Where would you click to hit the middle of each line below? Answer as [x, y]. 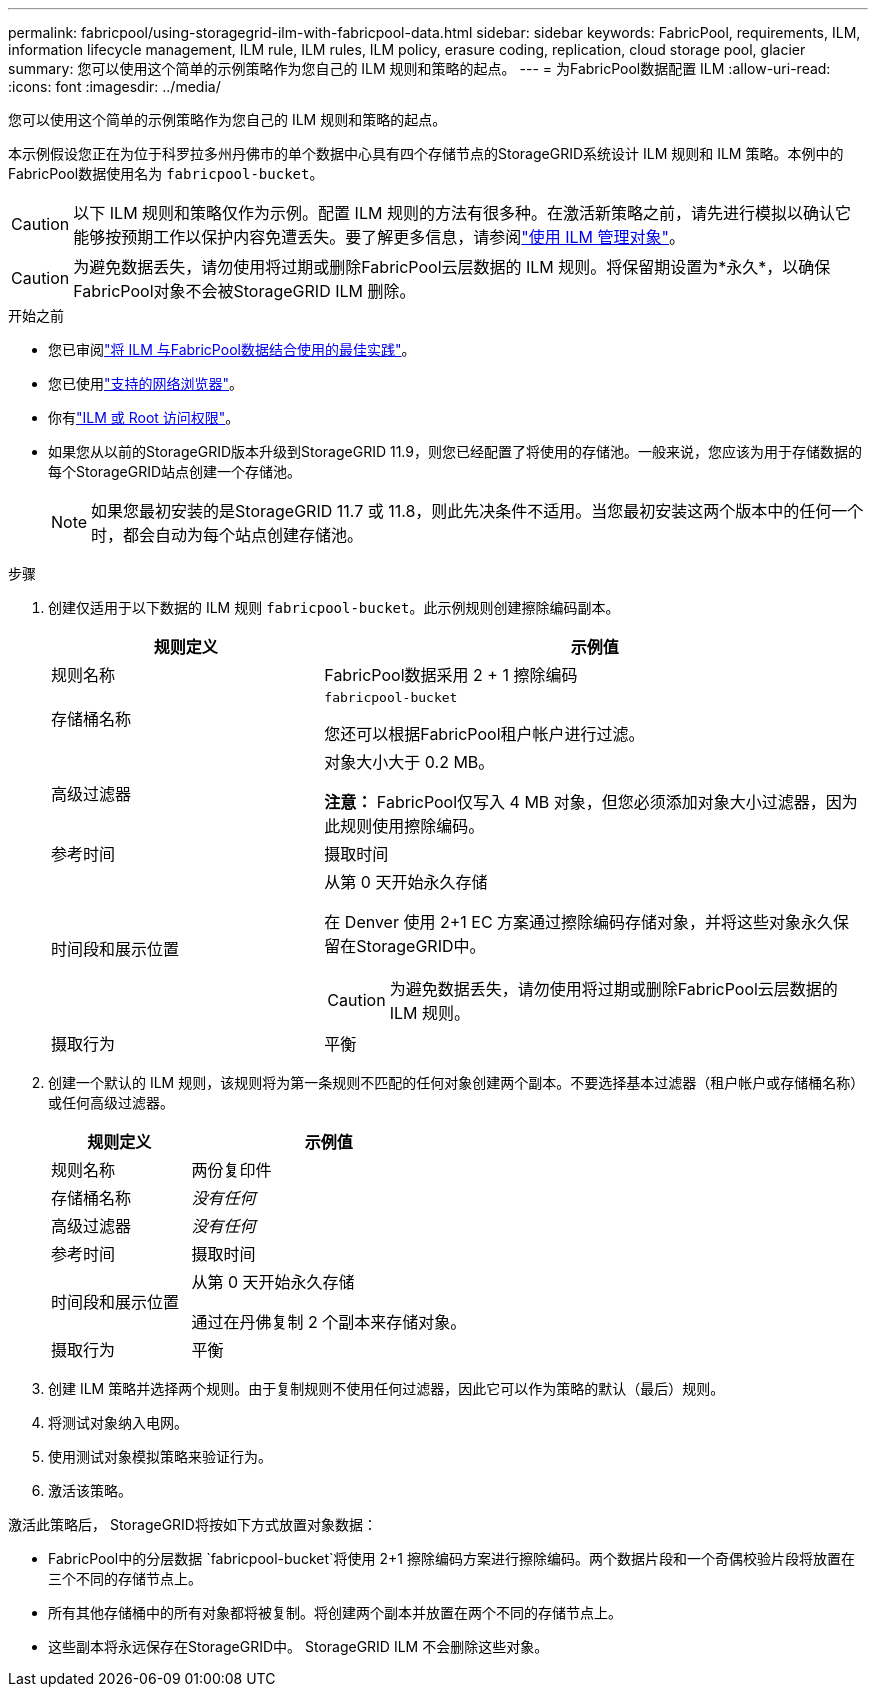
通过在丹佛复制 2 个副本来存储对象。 [329, 1322]
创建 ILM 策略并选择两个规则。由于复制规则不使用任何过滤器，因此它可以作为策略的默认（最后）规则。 [386, 1388]
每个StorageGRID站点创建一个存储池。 [175, 471]
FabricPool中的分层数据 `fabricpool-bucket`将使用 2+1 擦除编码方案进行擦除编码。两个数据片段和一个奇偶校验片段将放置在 [451, 1558]
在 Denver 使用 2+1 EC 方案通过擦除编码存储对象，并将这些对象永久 [579, 922]
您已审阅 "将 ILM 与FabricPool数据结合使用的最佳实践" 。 [232, 349]
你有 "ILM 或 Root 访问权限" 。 [144, 417]
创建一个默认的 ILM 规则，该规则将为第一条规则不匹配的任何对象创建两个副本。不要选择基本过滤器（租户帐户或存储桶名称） [456, 1082]
